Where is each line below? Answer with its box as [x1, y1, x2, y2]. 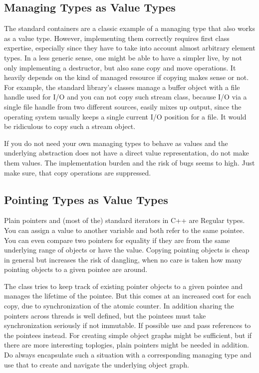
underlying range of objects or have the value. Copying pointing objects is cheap [4, 244, 250, 255]
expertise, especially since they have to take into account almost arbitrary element [4, 42, 256, 53]
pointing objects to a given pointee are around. [4, 264, 148, 274]
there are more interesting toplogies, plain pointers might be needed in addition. [4, 339, 249, 350]
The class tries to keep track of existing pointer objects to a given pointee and [4, 280, 243, 291]
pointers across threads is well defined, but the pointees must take [4, 310, 206, 320]
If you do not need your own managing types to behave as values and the [4, 137, 228, 148]
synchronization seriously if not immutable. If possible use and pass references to [4, 320, 251, 330]
